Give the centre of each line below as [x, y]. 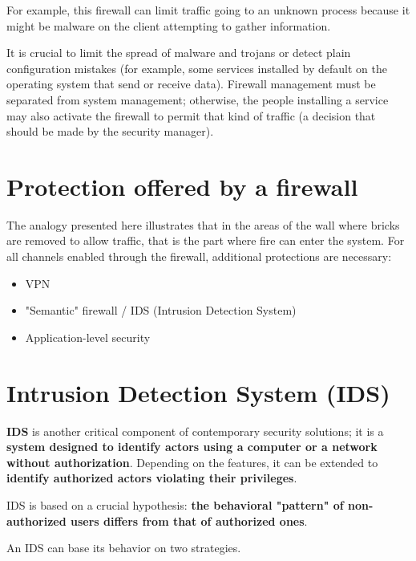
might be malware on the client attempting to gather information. [169, 25]
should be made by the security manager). [110, 131]
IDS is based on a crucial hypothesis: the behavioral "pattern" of [175, 504]
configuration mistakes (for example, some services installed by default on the [197, 68]
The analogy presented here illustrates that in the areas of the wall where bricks [203, 224]
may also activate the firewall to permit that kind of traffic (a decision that [191, 115]
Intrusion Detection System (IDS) [198, 392]
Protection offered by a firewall [182, 186]
